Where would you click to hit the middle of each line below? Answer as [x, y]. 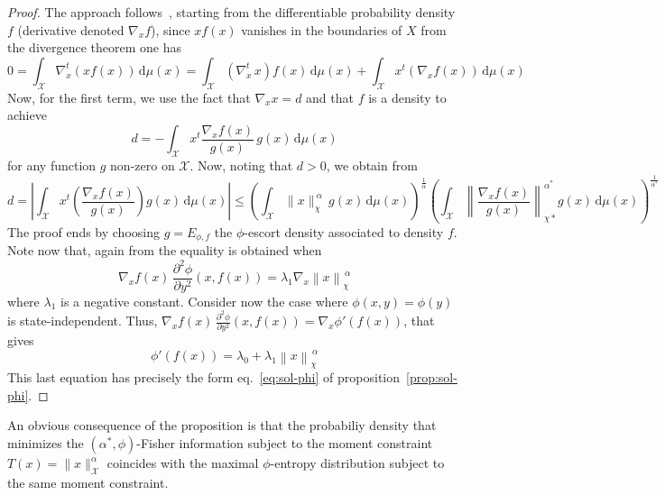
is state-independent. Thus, [83, 321]
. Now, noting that [241, 165]
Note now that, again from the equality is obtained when [165, 250]
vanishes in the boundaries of [322, 29]
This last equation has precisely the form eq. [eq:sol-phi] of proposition [204, 377]
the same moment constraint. [88, 482]
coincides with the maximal [183, 463]
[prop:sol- [432, 377]
